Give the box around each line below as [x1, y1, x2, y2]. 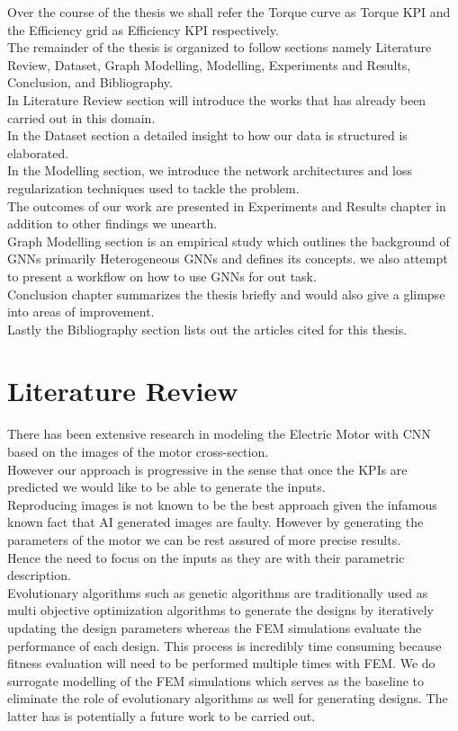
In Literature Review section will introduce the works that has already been [7, 90, 427, 109]
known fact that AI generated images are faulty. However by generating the [7, 513, 424, 531]
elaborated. [7, 143, 69, 162]
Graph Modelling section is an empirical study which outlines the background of [7, 231, 450, 250]
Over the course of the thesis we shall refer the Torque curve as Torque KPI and [7, 3, 451, 21]
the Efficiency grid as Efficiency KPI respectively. [7, 20, 279, 39]
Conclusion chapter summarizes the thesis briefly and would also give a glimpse [7, 284, 445, 303]
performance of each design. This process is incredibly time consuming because [7, 636, 442, 655]
